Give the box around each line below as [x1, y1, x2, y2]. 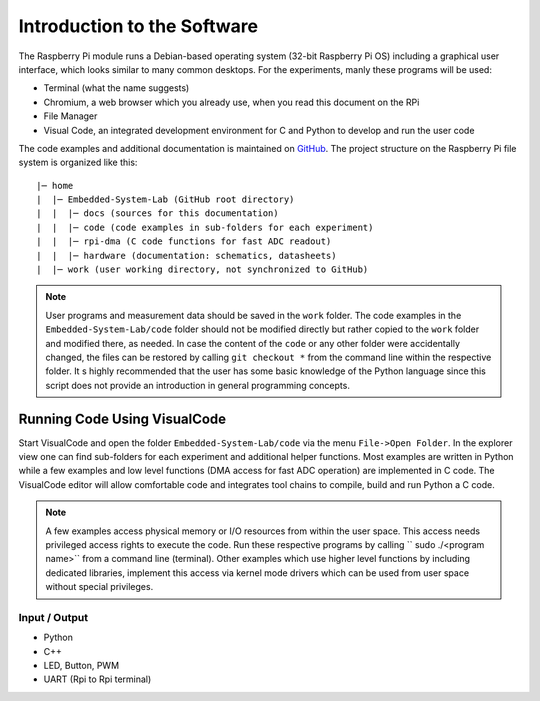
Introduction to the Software [18, 15, 259, 37]
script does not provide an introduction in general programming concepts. [45, 379, 350, 391]
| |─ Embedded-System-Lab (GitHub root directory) [36, 194, 295, 205]
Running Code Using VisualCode [18, 410, 227, 427]
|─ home [36, 180, 74, 191]
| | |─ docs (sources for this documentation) [36, 208, 279, 219]
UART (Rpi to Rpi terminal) [43, 673, 152, 685]
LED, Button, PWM [43, 660, 120, 672]
